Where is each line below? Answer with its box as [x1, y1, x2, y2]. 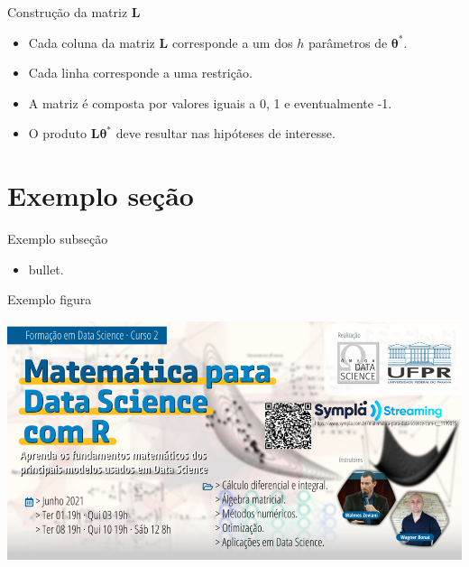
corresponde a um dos [171, 33, 293, 51]
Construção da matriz [7, 3, 128, 21]
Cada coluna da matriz [28, 33, 155, 51]
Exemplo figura [7, 290, 92, 309]
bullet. [28, 259, 64, 278]
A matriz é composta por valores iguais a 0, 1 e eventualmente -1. [28, 93, 392, 112]
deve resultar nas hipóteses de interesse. [115, 124, 336, 143]
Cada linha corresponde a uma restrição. [28, 63, 253, 82]
